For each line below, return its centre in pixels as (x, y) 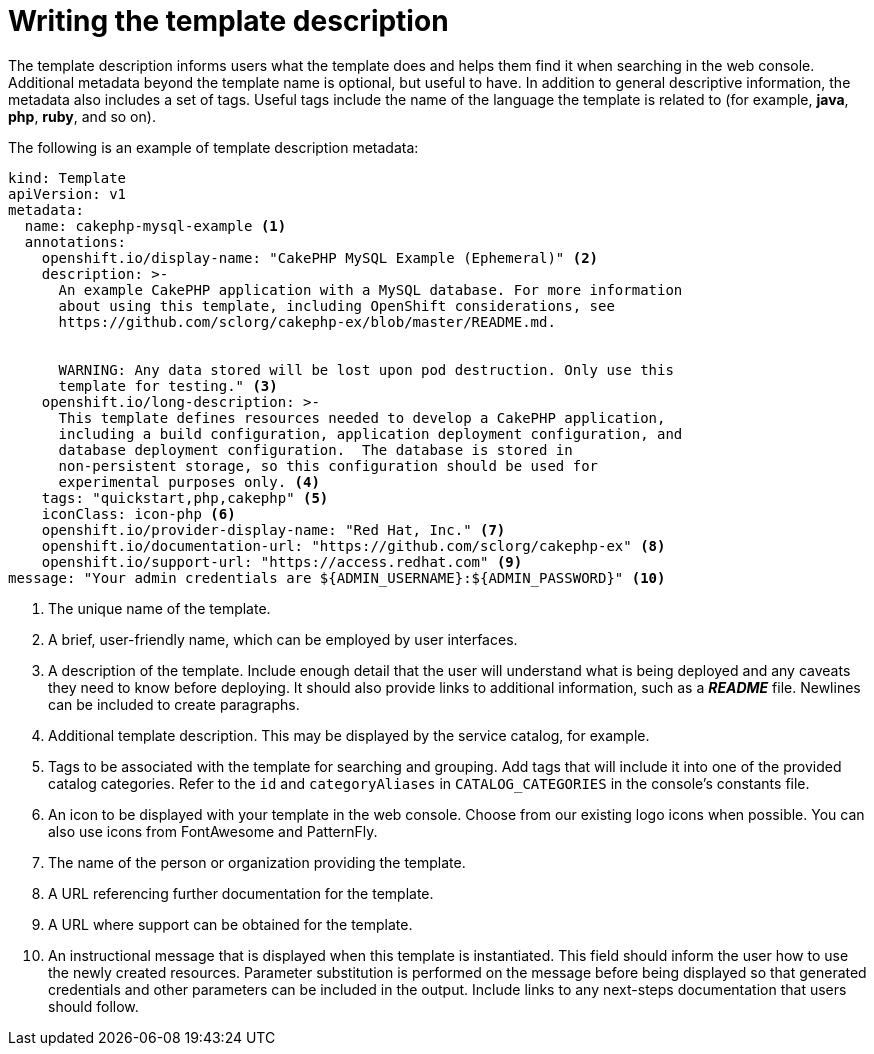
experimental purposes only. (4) (189, 481)
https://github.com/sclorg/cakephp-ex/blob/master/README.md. (307, 321)
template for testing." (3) (168, 385)
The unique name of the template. (159, 608)
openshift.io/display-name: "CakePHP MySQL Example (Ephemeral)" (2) (320, 257)
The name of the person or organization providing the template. (257, 862)
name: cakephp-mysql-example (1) (155, 225)
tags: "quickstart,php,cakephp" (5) (185, 497)
